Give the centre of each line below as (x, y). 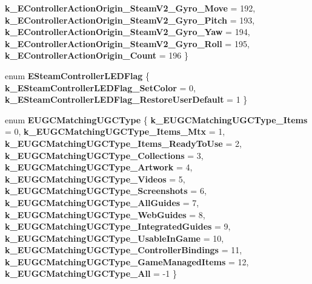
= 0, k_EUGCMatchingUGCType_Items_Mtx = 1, (115, 131)
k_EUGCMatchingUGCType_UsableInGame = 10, (115, 238)
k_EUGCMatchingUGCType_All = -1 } (91, 273)
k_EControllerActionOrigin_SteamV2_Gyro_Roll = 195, (127, 43)
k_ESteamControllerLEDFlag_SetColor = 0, (100, 87)
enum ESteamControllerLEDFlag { (77, 75)
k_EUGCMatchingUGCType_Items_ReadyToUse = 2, (123, 143)
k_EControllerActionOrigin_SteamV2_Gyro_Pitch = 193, (130, 20)
